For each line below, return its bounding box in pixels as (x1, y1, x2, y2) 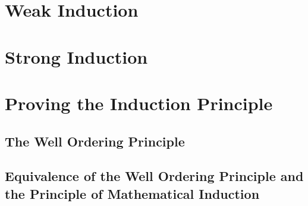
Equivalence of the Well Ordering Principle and (5, 167, 304, 185)
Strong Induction (5, 44, 148, 68)
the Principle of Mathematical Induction (5, 184, 260, 202)
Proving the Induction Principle (5, 90, 273, 115)
